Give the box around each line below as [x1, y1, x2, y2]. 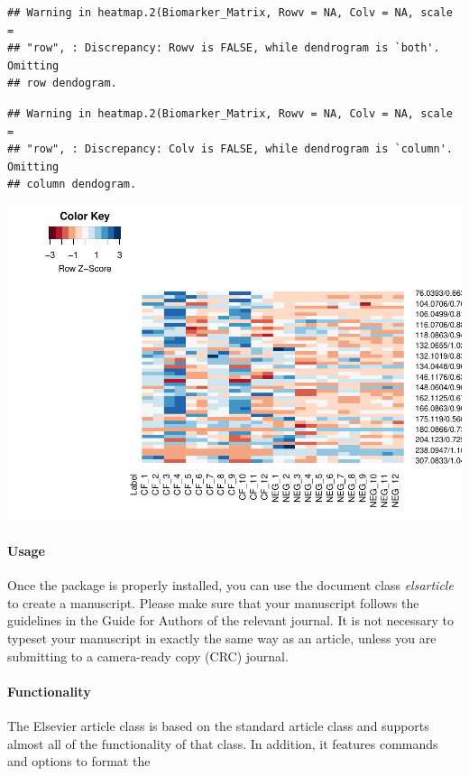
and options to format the [7, 752, 151, 771]
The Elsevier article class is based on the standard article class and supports [7, 716, 429, 735]
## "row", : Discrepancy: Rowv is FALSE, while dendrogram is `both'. [7, 42, 440, 55]
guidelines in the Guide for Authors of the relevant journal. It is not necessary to [7, 611, 454, 630]
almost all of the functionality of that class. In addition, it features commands [7, 734, 438, 753]
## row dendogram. [7, 77, 117, 90]
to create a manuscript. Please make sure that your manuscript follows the [7, 593, 419, 612]
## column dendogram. [7, 178, 137, 191]
